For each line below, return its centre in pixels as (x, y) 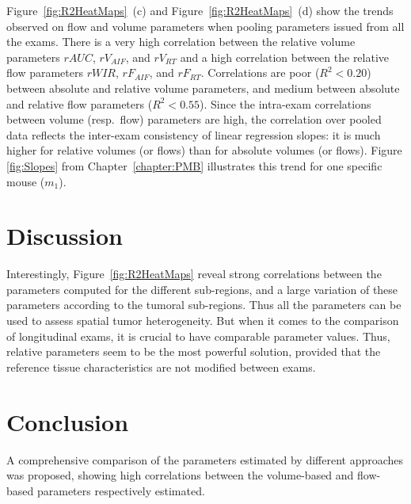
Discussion (65, 236)
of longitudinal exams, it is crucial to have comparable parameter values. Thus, (198, 336)
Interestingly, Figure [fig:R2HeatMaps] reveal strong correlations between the (194, 274)
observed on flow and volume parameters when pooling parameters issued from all (205, 26)
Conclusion (68, 421)
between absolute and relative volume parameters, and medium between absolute (203, 88)
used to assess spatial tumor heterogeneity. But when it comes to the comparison (203, 321)
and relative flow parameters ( (80, 103)
